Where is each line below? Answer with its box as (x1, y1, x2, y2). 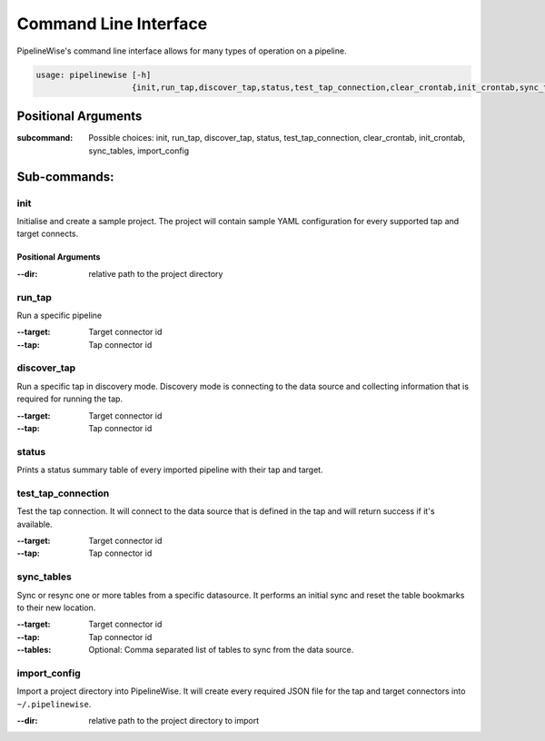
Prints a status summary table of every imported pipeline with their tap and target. (16, 464, 323, 476)
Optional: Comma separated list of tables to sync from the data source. (88, 645, 354, 656)
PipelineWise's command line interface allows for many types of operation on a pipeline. (16, 45, 347, 56)
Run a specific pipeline (16, 310, 103, 321)
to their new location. (16, 602, 96, 613)
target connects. (16, 228, 79, 240)
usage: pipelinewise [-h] (35, 69, 152, 80)
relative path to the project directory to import (88, 716, 260, 726)
